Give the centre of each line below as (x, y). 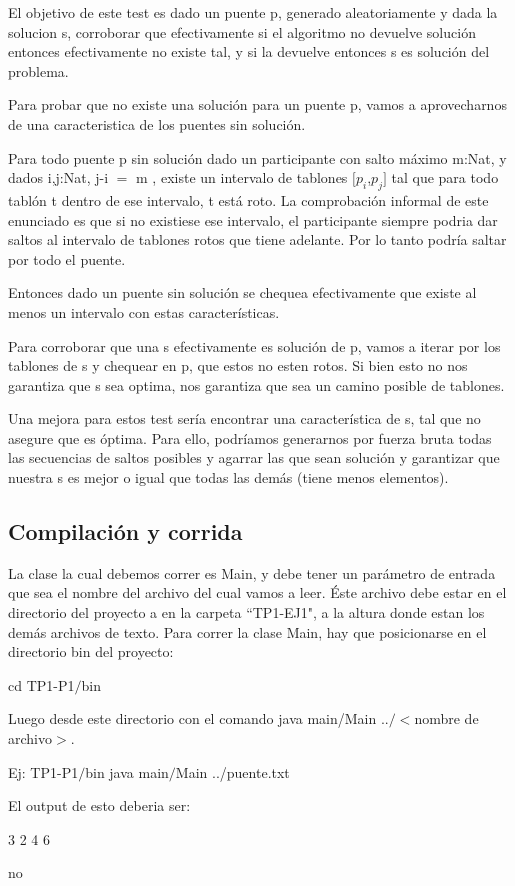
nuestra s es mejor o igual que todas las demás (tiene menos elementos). (228, 477)
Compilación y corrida (125, 531)
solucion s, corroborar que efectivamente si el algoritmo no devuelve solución (242, 31)
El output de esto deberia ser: (99, 805)
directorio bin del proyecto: (91, 651)
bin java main (127, 771)
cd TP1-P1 (41, 684)
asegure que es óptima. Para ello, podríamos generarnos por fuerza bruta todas (250, 437)
